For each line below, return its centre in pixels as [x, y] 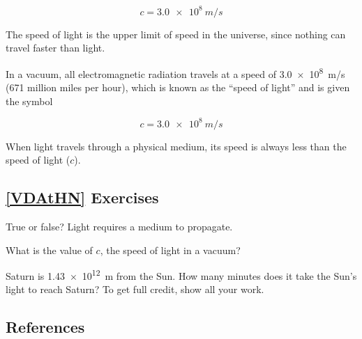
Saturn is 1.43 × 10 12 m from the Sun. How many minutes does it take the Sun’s [181, 275]
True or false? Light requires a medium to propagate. [119, 227]
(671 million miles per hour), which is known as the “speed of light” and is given [178, 87]
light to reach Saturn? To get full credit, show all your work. [135, 289]
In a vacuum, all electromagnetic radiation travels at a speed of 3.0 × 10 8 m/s [175, 72]
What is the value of [49, 250]
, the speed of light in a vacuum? [170, 250]
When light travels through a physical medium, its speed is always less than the [176, 146]
